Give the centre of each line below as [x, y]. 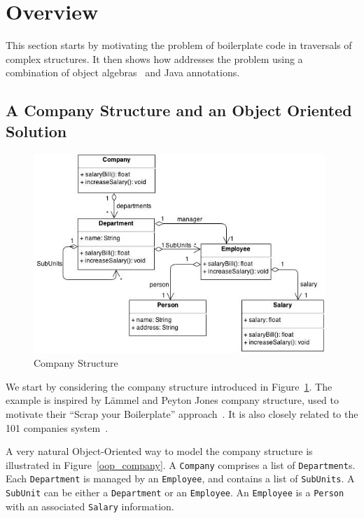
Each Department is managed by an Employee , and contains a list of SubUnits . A [180, 478]
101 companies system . [57, 427]
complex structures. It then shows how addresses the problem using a [154, 58]
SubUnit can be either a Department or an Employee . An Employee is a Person [175, 492]
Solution [36, 131]
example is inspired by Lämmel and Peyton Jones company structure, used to [172, 400]
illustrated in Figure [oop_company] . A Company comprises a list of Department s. [181, 464]
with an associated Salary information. [90, 506]
